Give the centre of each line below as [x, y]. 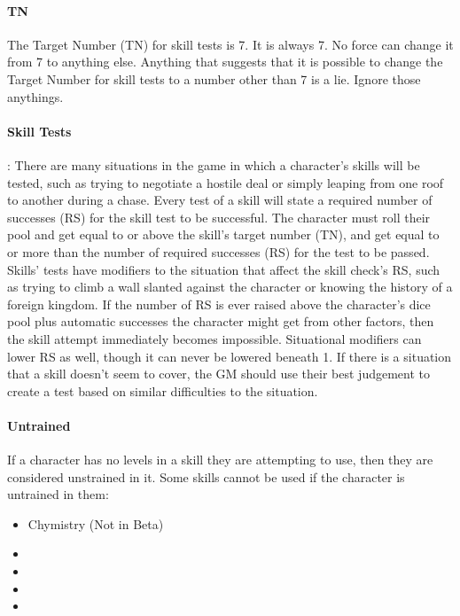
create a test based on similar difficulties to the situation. [163, 390]
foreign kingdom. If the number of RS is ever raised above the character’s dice [219, 304]
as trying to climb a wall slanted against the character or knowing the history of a [230, 287]
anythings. [35, 96]
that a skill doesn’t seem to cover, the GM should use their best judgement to [218, 374]
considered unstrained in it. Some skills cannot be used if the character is [206, 476]
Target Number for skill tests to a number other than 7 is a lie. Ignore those [214, 78]
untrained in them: [58, 494]
